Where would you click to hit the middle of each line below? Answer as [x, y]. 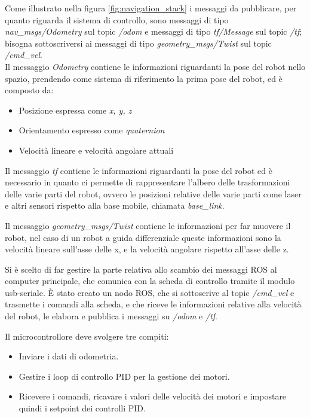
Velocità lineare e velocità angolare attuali [96, 150]
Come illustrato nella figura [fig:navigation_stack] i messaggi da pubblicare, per [151, 8]
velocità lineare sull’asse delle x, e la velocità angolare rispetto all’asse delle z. [147, 249]
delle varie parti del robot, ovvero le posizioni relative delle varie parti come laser [153, 193]
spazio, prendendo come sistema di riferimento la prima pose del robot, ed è [144, 78]
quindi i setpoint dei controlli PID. [82, 408]
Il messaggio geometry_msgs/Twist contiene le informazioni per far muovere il [148, 225]
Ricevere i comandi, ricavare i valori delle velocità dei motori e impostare [153, 396]
